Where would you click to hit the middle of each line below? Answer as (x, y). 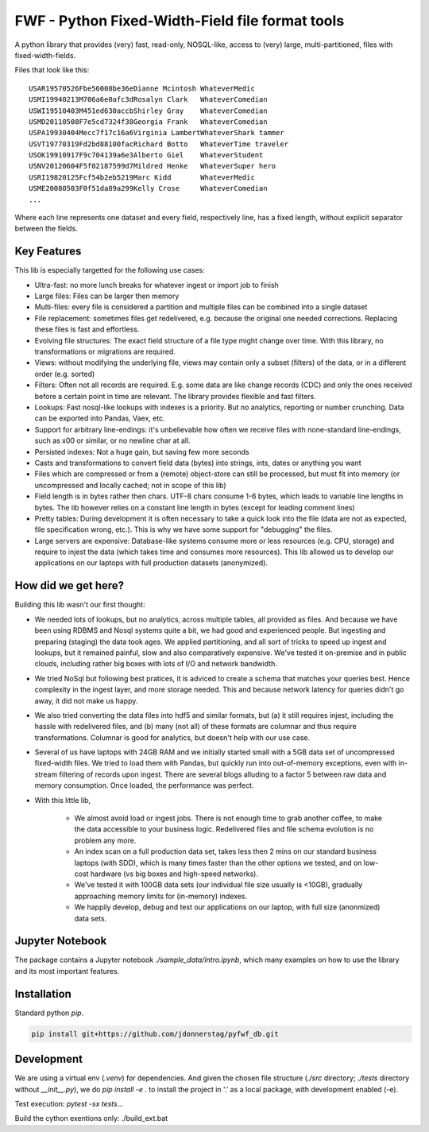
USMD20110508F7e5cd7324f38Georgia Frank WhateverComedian (148, 122)
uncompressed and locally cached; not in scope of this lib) (130, 485)
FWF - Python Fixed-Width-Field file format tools (180, 21)
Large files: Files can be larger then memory (107, 296)
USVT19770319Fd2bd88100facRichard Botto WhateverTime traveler (159, 144)
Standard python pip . (49, 1013)
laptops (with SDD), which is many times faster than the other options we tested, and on (218, 863)
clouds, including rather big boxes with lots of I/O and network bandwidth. (156, 664)
